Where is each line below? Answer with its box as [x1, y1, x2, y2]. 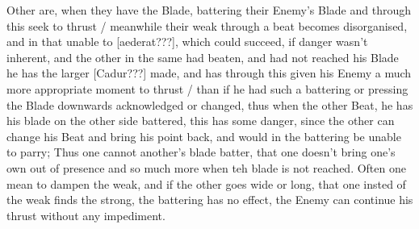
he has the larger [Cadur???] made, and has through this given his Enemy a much [6, 65, 412, 81]
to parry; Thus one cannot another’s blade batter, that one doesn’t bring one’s [6, 144, 396, 160]
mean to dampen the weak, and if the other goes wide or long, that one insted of [6, 175, 406, 192]
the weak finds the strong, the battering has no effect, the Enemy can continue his [6, 191, 413, 208]
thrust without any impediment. [6, 206, 166, 223]
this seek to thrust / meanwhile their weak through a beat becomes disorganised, [6, 17, 408, 34]
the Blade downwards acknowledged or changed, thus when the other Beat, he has [6, 96, 413, 113]
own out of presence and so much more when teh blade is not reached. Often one [6, 159, 406, 176]
